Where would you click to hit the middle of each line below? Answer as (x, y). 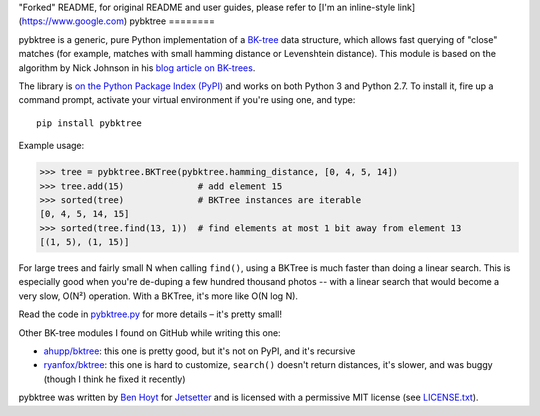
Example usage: (51, 146)
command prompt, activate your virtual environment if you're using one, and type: (187, 100)
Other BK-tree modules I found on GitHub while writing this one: (149, 332)
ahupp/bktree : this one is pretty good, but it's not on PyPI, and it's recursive (199, 351)
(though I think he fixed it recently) (114, 379)
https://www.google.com (73, 21)
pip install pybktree (89, 123)
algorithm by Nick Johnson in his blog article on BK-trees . (137, 67)
